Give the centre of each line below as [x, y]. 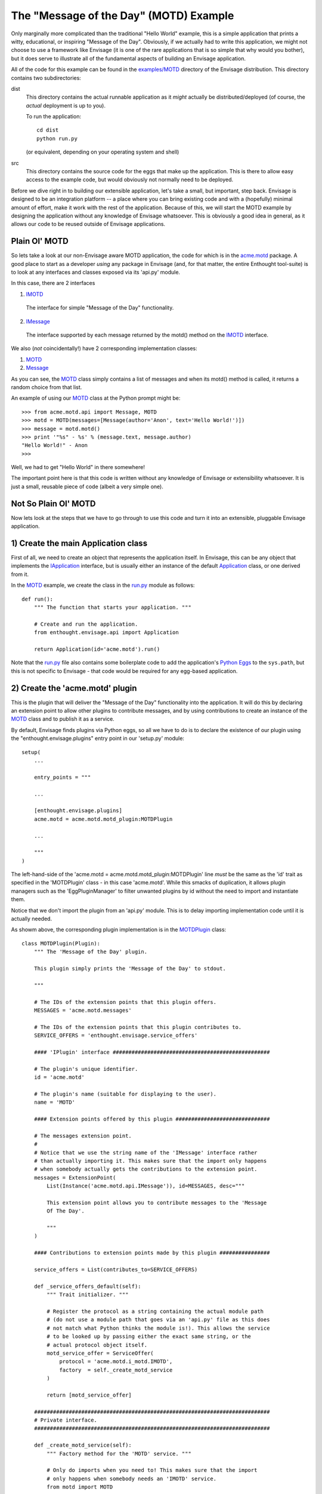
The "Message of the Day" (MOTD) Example [123, 16]
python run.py [57, 138]
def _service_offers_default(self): [87, 1286]
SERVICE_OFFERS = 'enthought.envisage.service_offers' [116, 1036]
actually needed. [32, 919]
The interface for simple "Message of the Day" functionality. [100, 308]
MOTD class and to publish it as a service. [63, 719]
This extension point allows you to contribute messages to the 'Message [157, 1202]
